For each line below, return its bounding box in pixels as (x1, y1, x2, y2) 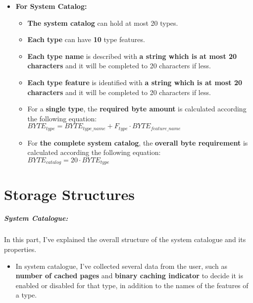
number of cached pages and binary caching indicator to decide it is (15, 270, 243, 281)
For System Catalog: (15, 1, 87, 11)
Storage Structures (4, 184, 135, 204)
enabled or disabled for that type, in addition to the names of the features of (15, 280, 249, 290)
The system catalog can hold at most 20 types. (27, 17, 178, 28)
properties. (4, 244, 37, 254)
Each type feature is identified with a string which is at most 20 (27, 77, 242, 87)
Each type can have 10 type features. (27, 34, 145, 45)
